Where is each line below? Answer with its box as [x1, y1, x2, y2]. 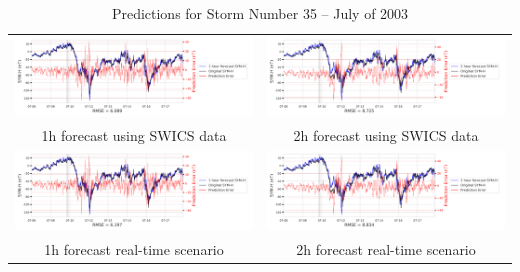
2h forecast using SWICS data [293, 124, 479, 145]
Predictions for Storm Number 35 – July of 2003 [111, 3, 409, 23]
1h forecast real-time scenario [44, 238, 224, 259]
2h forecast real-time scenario [296, 238, 476, 259]
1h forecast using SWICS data [41, 124, 227, 145]
